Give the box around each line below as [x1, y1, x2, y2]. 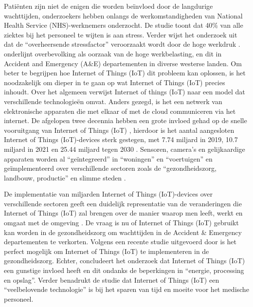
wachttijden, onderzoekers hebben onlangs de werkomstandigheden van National [4, 10, 243, 20]
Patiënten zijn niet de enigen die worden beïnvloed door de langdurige [4, 1, 213, 11]
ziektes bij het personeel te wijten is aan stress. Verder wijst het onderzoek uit [4, 29, 237, 39]
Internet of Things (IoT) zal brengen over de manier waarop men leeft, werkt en [4, 208, 243, 218]
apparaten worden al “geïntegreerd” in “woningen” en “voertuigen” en [4, 153, 213, 163]
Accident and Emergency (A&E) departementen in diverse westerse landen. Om [4, 58, 242, 68]
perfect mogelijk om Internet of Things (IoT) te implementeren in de [4, 246, 209, 256]
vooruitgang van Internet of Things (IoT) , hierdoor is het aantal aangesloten [4, 125, 235, 135]
